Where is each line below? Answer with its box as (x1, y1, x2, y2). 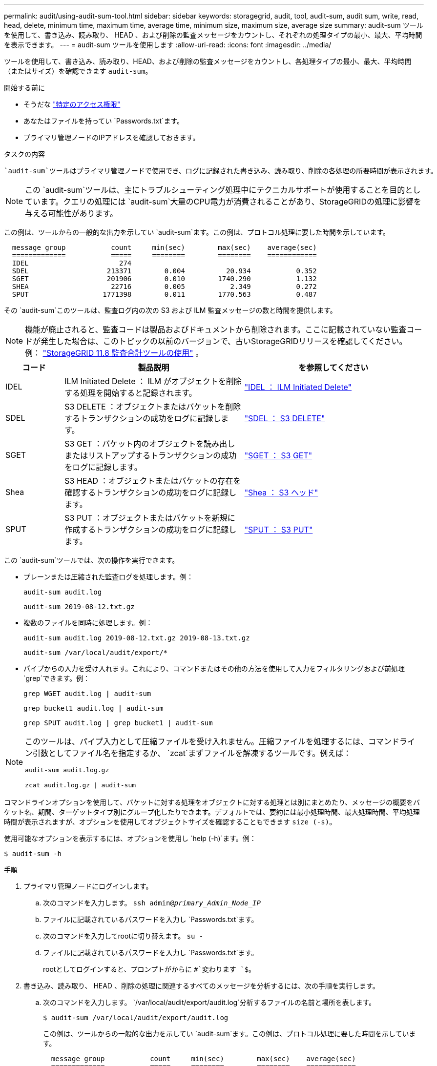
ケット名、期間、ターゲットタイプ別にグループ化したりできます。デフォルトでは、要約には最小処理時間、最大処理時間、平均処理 (4, 808, 420, 816)
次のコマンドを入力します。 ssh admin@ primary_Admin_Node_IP (43, 899, 261, 907)
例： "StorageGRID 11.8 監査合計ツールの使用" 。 (25, 348, 204, 358)
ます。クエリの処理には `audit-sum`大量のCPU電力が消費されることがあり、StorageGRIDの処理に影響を (41, 197, 421, 206)
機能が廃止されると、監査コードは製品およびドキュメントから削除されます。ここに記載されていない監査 (25, 325, 407, 334)
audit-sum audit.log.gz (25, 766, 109, 774)
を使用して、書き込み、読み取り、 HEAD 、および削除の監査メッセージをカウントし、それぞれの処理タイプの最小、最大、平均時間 (4, 31, 422, 39)
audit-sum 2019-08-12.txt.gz (23, 603, 135, 611)
